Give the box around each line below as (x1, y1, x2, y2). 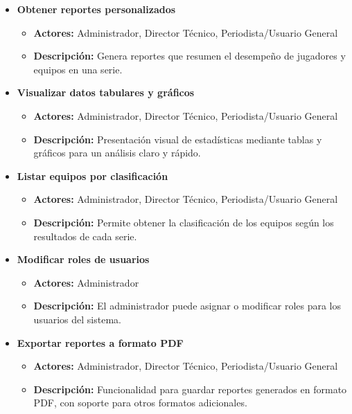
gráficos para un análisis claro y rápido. (33, 145, 201, 160)
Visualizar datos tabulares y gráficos (17, 85, 195, 100)
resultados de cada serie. (33, 228, 137, 243)
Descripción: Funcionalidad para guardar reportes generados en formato (33, 381, 347, 396)
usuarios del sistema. (33, 312, 121, 326)
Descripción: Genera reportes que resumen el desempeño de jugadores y (33, 48, 346, 63)
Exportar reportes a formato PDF (17, 335, 184, 350)
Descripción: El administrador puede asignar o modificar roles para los (33, 298, 342, 313)
